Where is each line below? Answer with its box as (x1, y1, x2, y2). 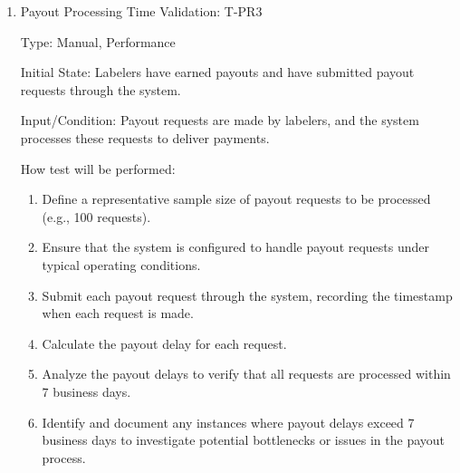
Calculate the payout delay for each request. (42, 333, 287, 352)
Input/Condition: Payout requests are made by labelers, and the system (20, 111, 419, 130)
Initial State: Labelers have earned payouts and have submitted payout (20, 63, 415, 82)
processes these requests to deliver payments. (20, 128, 270, 147)
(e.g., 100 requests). (42, 207, 151, 226)
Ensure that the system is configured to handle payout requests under (42, 237, 430, 256)
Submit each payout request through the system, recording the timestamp (42, 285, 453, 304)
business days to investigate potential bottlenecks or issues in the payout (42, 430, 446, 449)
